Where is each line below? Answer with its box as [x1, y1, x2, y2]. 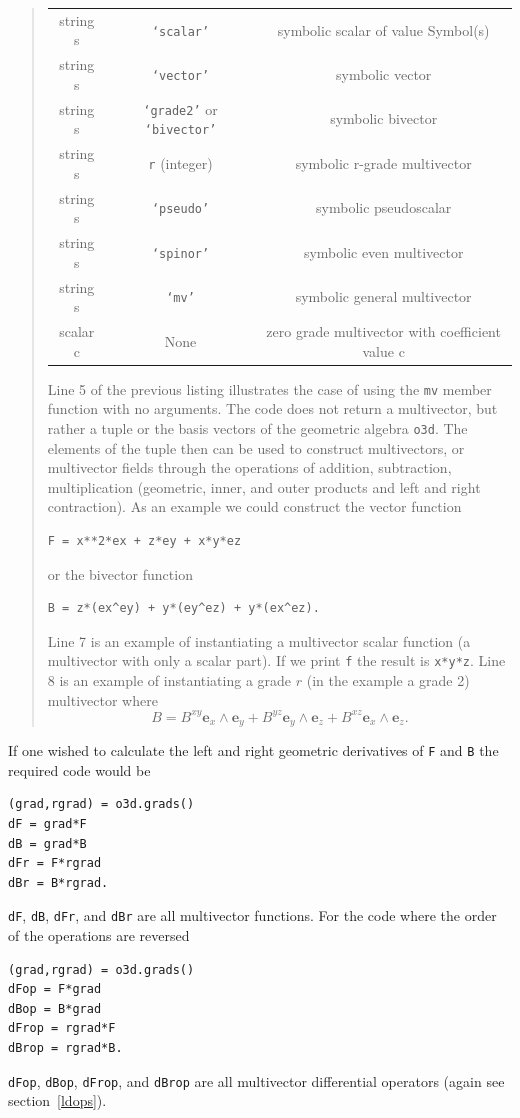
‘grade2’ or [143, 98, 218, 119]
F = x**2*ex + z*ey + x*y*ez [47, 533, 242, 548]
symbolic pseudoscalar [316, 197, 452, 218]
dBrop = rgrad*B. [8, 1040, 123, 1055]
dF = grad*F [8, 816, 87, 831]
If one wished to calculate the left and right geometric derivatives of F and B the [8, 740, 499, 761]
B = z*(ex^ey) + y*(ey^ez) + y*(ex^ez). [47, 601, 320, 616]
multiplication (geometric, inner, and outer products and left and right [47, 476, 481, 497]
